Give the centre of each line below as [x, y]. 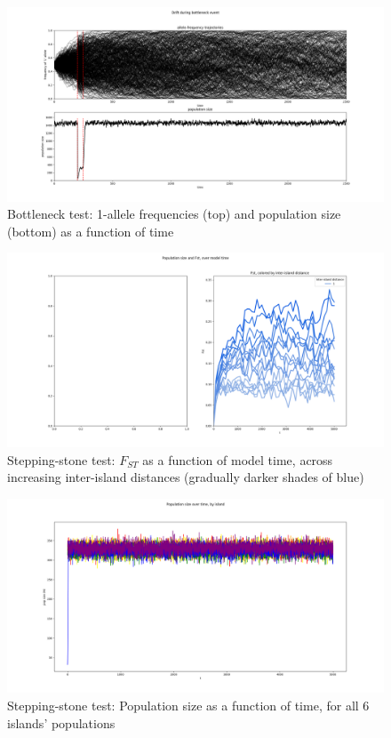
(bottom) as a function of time [91, 231]
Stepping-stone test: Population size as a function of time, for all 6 [188, 706]
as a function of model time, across [238, 459]
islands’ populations [61, 722]
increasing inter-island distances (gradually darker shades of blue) [186, 477]
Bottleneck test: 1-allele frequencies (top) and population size [174, 214]
